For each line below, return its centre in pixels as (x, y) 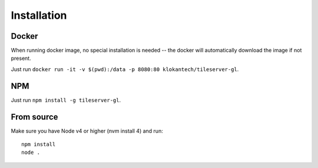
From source (34, 117)
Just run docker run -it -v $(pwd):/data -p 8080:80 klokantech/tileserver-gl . (125, 69)
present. (21, 58)
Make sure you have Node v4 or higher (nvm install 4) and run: (87, 131)
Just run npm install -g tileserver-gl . (66, 100)
